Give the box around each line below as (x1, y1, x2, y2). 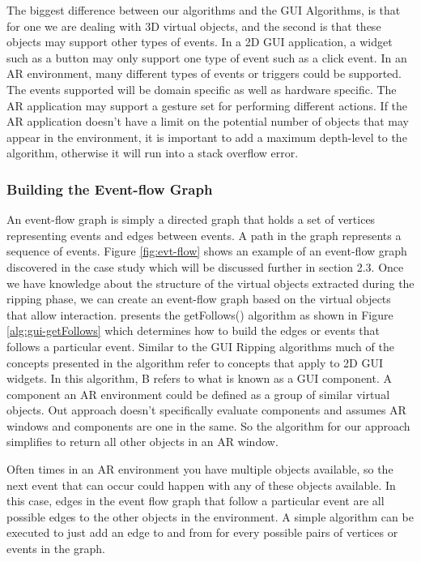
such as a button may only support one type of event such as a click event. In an (6, 49, 407, 66)
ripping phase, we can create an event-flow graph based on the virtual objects (6, 290, 391, 307)
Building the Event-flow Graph (6, 178, 213, 199)
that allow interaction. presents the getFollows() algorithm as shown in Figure (6, 306, 393, 323)
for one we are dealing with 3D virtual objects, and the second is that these (6, 17, 381, 34)
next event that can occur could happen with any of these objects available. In (6, 476, 396, 493)
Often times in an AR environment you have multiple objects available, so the (6, 461, 393, 478)
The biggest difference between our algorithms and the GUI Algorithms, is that (6, 2, 401, 18)
